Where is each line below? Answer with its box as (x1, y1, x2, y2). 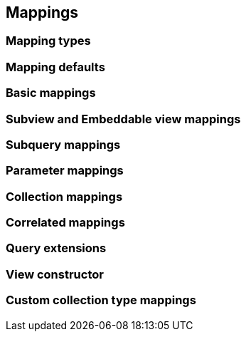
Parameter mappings (6, 163, 124, 178)
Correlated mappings (6, 215, 125, 230)
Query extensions (6, 241, 107, 256)
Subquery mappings (6, 137, 121, 152)
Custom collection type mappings (6, 293, 196, 308)
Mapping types (6, 33, 91, 48)
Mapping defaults (6, 59, 105, 74)
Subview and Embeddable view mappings (6, 111, 241, 126)
